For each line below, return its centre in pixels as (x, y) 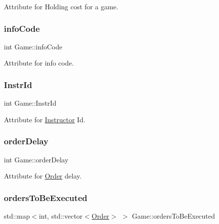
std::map (17, 216)
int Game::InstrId (30, 103)
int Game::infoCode (33, 46)
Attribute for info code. (39, 63)
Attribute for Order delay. (43, 176)
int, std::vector (61, 216)
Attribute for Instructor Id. (45, 119)
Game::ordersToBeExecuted (174, 216)
